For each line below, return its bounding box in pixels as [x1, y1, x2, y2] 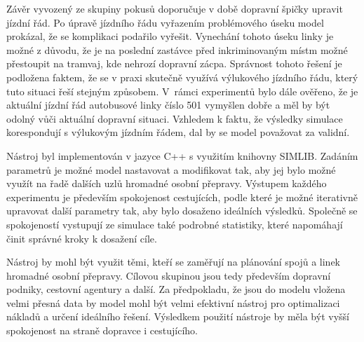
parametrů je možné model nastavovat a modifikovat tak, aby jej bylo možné [6, 162, 336, 177]
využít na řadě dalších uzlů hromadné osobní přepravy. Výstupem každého [6, 176, 327, 191]
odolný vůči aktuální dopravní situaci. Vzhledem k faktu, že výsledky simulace [6, 111, 343, 125]
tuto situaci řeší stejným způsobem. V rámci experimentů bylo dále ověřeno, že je [6, 83, 358, 98]
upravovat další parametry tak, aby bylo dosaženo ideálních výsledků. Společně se [6, 203, 358, 218]
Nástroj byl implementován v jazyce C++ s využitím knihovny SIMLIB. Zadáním [6, 148, 358, 163]
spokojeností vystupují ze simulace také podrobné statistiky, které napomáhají [6, 217, 343, 231]
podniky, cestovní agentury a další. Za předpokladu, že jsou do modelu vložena [6, 282, 346, 296]
